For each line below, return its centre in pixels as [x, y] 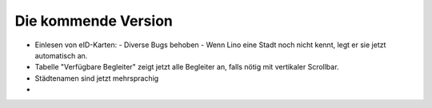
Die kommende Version [94, 21]
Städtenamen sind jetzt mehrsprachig [97, 78]
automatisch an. [61, 55]
